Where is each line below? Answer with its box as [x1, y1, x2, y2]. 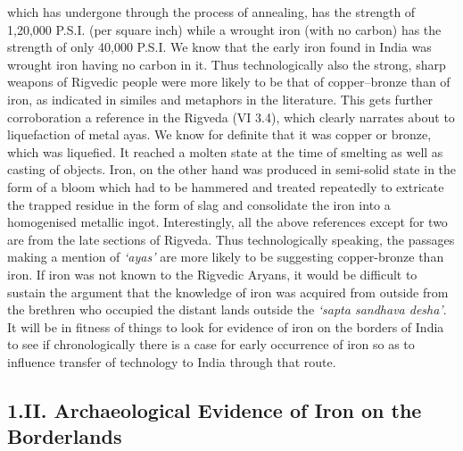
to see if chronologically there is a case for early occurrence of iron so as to [7, 335, 415, 354]
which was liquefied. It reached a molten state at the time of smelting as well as [7, 142, 443, 161]
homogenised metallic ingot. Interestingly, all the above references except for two [7, 213, 448, 231]
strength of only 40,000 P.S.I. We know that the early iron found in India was [7, 38, 432, 56]
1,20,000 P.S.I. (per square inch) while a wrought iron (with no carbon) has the [7, 20, 442, 38]
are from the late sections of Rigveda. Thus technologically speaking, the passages [7, 230, 455, 248]
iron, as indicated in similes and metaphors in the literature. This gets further [7, 89, 434, 108]
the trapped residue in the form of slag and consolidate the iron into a [7, 195, 391, 213]
